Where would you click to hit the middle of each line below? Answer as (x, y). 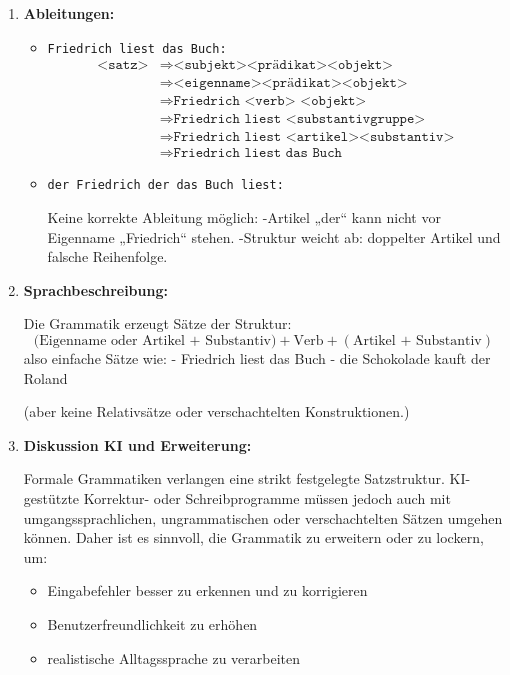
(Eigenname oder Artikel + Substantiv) (155, 341)
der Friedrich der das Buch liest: (165, 185)
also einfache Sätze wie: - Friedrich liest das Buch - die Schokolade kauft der (257, 358)
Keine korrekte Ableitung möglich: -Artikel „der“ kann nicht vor (244, 217)
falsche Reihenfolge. (107, 256)
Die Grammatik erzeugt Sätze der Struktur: (157, 323)
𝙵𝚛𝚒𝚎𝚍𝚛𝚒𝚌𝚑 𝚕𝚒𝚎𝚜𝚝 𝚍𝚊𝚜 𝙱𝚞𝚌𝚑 (257, 153)
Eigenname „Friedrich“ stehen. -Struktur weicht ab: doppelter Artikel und (274, 236)
